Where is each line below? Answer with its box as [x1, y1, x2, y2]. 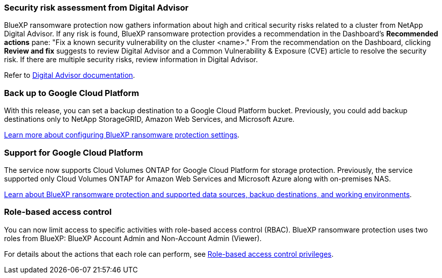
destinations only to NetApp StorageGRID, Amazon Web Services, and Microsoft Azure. [4, 115, 295, 124]
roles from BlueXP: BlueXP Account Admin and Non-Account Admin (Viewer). [4, 234, 262, 243]
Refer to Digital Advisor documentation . [4, 71, 135, 80]
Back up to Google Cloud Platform [4, 87, 139, 98]
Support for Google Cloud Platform [4, 147, 143, 158]
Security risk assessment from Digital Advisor [4, 3, 189, 13]
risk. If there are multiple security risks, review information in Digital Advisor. [4, 55, 258, 64]
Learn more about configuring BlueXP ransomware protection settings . [4, 130, 240, 140]
